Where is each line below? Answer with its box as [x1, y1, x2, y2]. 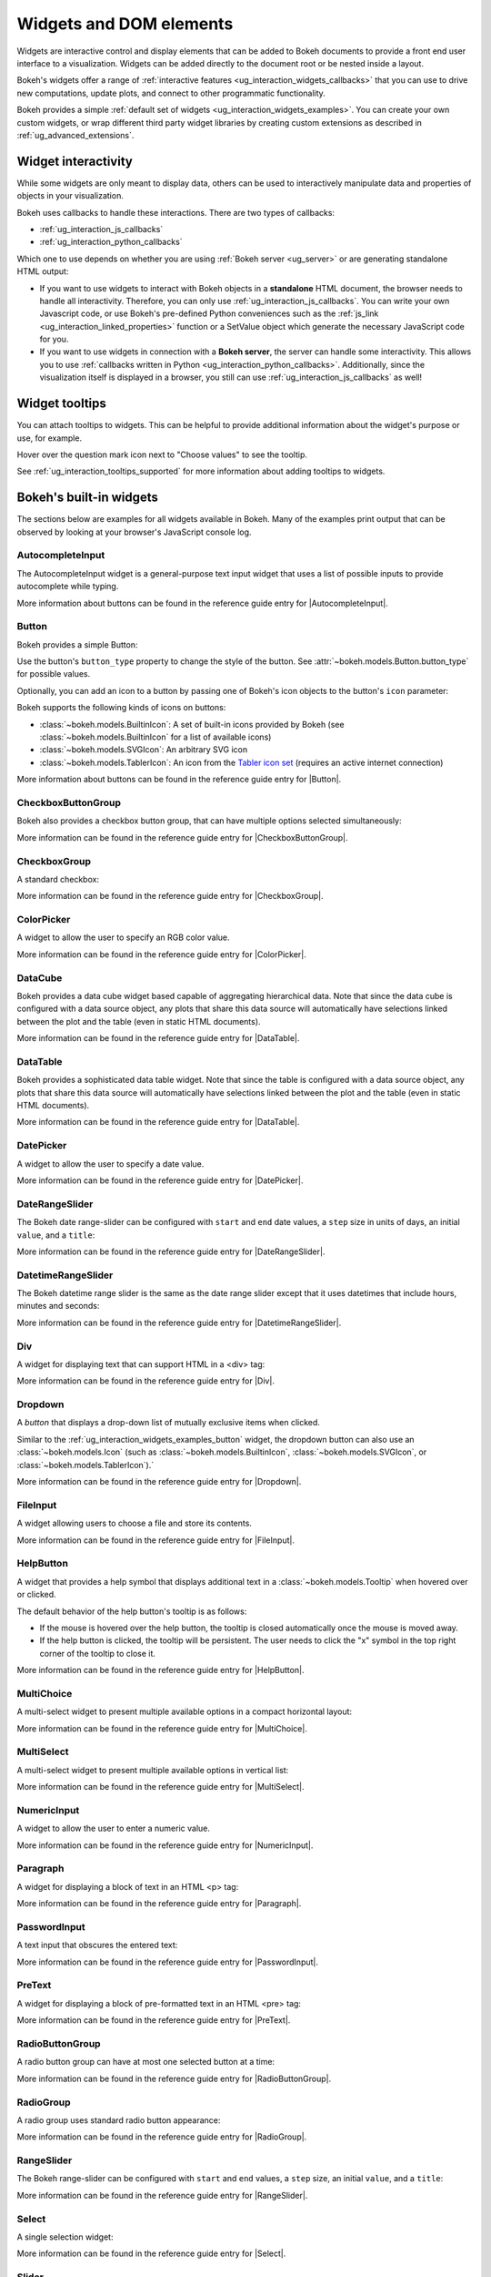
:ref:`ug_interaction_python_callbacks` [39, 237, 183, 248]
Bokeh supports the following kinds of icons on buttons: [16, 702, 226, 713]
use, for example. [16, 433, 82, 444]
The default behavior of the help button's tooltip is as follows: [16, 1606, 247, 1617]
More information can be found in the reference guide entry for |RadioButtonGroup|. [16, 2073, 332, 2084]
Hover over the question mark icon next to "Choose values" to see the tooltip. [16, 449, 308, 460]
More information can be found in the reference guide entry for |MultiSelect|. [16, 1782, 305, 1792]
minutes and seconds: [16, 1301, 100, 1312]
